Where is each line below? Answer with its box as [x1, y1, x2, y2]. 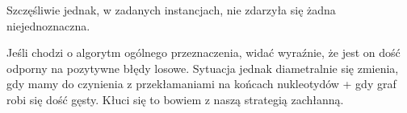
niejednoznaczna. [6, 17, 90, 34]
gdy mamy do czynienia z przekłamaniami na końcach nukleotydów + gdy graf [6, 75, 397, 92]
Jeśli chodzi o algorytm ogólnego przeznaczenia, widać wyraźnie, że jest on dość [6, 44, 401, 61]
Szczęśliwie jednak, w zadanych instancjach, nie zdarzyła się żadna [6, 2, 336, 18]
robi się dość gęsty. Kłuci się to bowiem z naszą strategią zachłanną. [6, 91, 344, 107]
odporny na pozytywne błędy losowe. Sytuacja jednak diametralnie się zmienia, [6, 59, 399, 76]
